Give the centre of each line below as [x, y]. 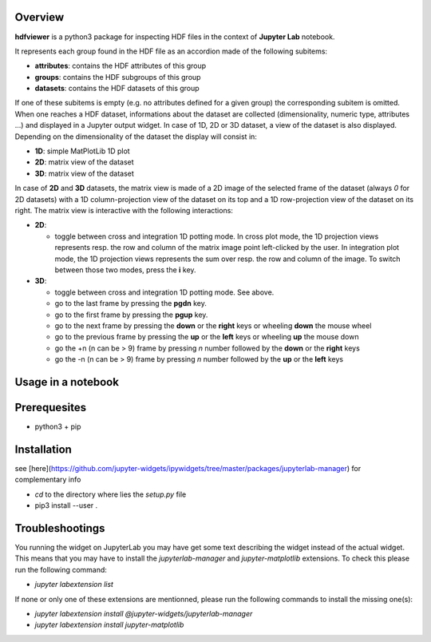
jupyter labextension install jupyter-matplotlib [109, 625]
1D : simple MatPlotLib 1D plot [83, 151]
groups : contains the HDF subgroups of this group [118, 77]
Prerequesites [51, 407]
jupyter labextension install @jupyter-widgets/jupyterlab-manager [144, 613]
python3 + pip [58, 426]
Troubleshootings [60, 528]
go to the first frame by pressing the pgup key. [131, 315]
